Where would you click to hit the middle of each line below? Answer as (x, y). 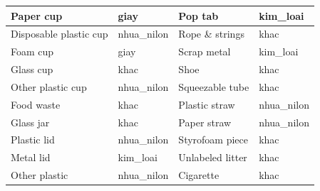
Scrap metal (205, 51)
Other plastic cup (49, 86)
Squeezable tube (214, 86)
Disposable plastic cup (60, 34)
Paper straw (205, 122)
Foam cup (32, 51)
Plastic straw (207, 104)
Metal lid (31, 157)
